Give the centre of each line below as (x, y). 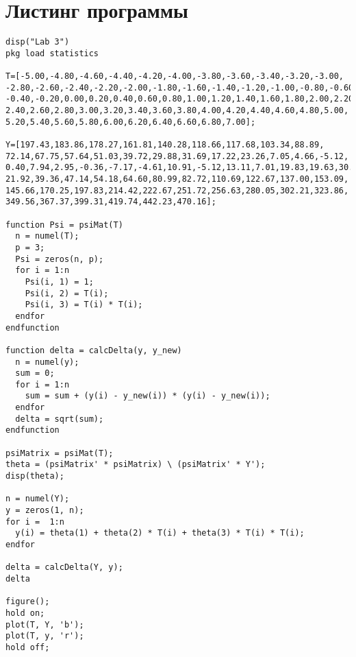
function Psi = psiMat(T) (64, 225)
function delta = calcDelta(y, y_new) (94, 350)
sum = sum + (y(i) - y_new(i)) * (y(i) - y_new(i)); (148, 396)
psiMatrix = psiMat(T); (60, 453)
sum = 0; (35, 373)
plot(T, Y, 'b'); (45, 624)
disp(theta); (35, 476)
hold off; (28, 647)
